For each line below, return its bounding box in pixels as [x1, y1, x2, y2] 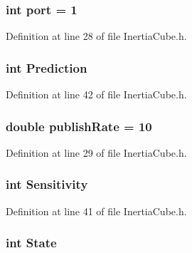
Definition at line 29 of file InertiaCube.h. [6, 145, 187, 160]
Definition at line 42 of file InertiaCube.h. [6, 87, 187, 102]
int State [6, 234, 57, 252]
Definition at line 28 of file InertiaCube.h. [6, 29, 187, 43]
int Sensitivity [6, 175, 88, 193]
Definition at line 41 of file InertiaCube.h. [6, 203, 187, 218]
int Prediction [6, 58, 87, 76]
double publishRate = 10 [6, 117, 152, 135]
